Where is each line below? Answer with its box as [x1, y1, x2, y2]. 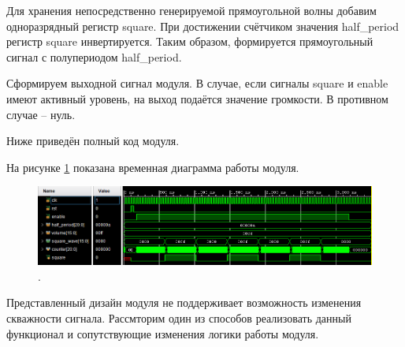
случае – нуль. [6, 106, 76, 122]
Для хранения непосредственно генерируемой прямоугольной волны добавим [6, 2, 377, 18]
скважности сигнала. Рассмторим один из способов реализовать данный [6, 309, 351, 326]
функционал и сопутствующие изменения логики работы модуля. [6, 325, 319, 341]
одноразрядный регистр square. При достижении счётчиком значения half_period [6, 17, 399, 34]
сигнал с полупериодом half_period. [6, 48, 182, 65]
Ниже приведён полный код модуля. [6, 132, 180, 149]
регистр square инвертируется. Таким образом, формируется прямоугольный [6, 33, 373, 50]
